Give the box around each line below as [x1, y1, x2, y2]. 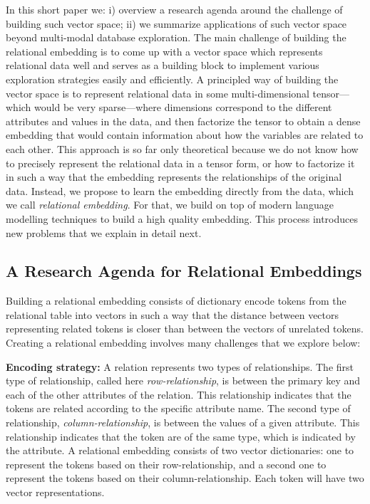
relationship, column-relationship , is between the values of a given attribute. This [6, 415, 360, 430]
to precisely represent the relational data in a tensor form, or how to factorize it [6, 155, 355, 170]
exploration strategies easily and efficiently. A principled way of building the [6, 71, 339, 86]
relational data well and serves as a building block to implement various [6, 58, 319, 73]
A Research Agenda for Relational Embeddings [6, 260, 362, 282]
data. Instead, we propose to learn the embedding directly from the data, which [6, 183, 354, 198]
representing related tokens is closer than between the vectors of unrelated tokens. [6, 321, 364, 336]
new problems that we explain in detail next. [6, 225, 202, 240]
